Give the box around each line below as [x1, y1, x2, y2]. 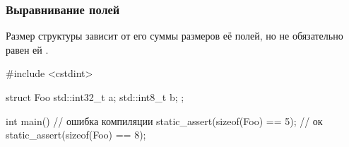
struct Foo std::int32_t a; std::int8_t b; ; [6, 90, 184, 104]
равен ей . [6, 42, 49, 57]
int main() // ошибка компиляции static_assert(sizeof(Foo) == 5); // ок [6, 113, 323, 128]
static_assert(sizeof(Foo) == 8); [6, 127, 146, 142]
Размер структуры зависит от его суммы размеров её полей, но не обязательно [6, 28, 343, 43]
